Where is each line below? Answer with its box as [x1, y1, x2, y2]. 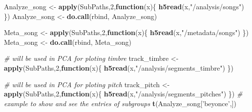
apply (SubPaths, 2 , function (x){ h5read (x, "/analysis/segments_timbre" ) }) [4, 62, 233, 73]
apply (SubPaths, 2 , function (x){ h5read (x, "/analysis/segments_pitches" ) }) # [4, 89, 243, 99]
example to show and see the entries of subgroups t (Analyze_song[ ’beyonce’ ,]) [4, 98, 236, 108]
